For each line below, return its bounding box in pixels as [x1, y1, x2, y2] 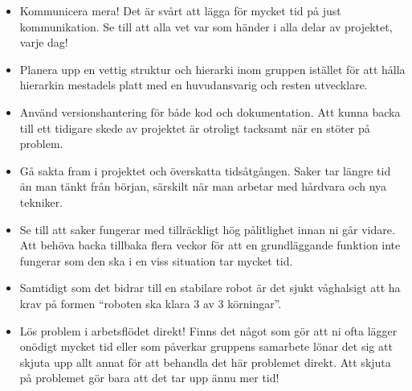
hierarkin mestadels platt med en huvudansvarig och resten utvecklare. [19, 76, 368, 93]
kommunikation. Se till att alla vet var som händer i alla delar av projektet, [19, 18, 393, 35]
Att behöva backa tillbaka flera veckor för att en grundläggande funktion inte [19, 237, 401, 253]
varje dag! [19, 34, 68, 51]
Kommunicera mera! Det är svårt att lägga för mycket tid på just [19, 2, 341, 19]
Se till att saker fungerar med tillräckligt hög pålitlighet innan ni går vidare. [19, 220, 395, 237]
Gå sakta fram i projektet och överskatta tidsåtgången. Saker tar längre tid [19, 162, 391, 179]
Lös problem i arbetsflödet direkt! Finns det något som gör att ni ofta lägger [19, 322, 398, 339]
